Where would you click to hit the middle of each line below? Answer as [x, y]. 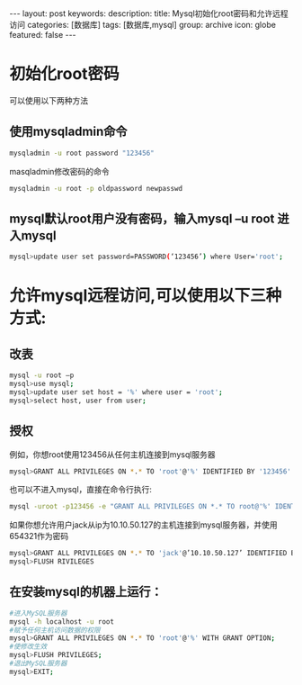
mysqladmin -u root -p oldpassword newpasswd [96, 188]
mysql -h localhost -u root [62, 622]
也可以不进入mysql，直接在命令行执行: [81, 490]
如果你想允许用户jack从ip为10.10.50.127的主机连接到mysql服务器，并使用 [143, 525]
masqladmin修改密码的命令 [59, 171]
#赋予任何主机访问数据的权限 [55, 630]
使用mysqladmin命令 [68, 132]
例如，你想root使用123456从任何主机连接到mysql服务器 [112, 454]
